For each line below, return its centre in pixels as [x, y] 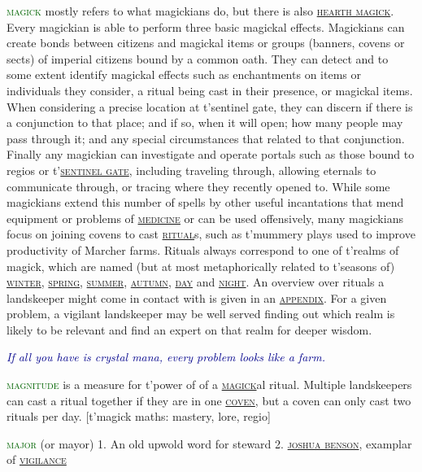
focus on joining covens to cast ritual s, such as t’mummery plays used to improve [211, 234]
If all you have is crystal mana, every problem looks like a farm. [166, 357]
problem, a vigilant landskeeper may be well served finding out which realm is [201, 314]
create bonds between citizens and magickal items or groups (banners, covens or [206, 43]
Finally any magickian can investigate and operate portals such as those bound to [211, 154]
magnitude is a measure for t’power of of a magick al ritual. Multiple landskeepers [209, 385]
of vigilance [37, 459]
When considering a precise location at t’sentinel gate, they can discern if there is [210, 106]
